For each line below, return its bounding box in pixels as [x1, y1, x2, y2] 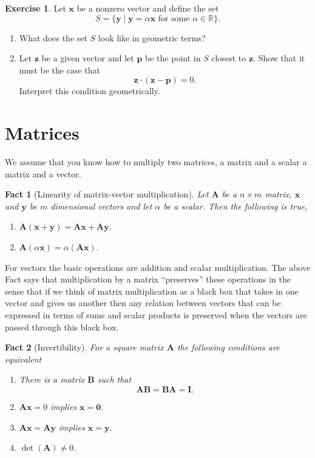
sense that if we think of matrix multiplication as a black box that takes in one [5, 284, 299, 297]
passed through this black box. [5, 320, 119, 333]
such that [97, 373, 132, 386]
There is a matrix [19, 373, 85, 386]
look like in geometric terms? [98, 31, 206, 44]
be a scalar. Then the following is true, [163, 199, 308, 212]
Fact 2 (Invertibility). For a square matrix [5, 341, 164, 354]
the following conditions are [177, 341, 280, 354]
